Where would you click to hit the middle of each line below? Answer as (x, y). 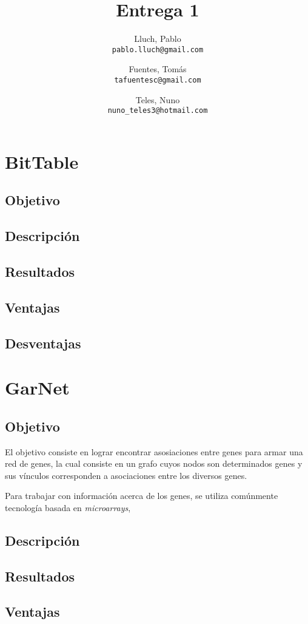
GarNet (37, 388)
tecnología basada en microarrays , (68, 507)
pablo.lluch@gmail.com (158, 49)
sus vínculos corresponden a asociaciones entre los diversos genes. (126, 475)
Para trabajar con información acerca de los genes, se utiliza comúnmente (142, 496)
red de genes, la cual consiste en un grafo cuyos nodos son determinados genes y (154, 463)
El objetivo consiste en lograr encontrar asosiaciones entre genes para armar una (154, 451)
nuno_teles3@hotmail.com (158, 111)
